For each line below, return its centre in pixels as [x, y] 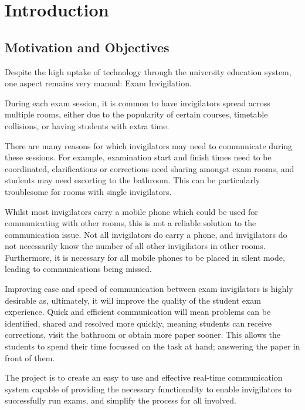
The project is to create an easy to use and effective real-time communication [144, 377]
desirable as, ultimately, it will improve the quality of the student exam [133, 300]
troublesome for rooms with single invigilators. [88, 191]
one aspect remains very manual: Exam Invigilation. [98, 83]
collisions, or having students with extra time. [87, 125]
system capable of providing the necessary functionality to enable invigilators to [148, 389]
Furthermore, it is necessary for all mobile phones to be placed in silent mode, [145, 257]
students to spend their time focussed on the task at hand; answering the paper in [152, 346]
